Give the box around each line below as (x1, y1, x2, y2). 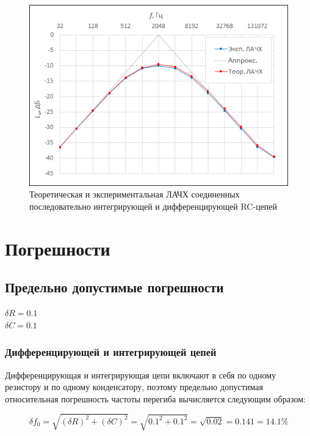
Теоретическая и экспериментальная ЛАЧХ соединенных (29, 188, 240, 201)
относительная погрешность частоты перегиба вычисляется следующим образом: (5, 392, 306, 405)
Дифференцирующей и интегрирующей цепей (5, 344, 217, 360)
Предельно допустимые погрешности (5, 278, 224, 297)
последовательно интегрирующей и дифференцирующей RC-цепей (29, 199, 278, 212)
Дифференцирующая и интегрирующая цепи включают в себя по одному (5, 368, 276, 381)
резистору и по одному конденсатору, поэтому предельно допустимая (5, 380, 263, 393)
